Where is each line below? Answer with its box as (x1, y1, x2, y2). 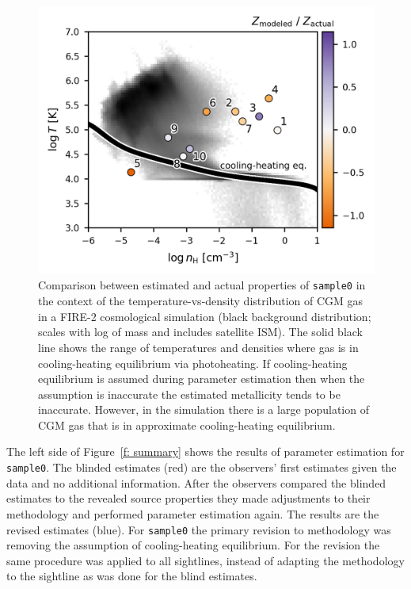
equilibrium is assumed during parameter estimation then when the (38, 370, 365, 387)
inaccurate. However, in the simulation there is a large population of (38, 401, 369, 418)
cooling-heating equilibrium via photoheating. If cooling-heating (38, 354, 348, 371)
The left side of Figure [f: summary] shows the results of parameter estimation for (6, 443, 405, 460)
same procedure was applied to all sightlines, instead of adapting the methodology (6, 552, 405, 568)
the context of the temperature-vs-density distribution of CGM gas (38, 293, 363, 309)
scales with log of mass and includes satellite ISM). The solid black (38, 323, 363, 340)
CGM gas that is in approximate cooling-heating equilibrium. (38, 416, 336, 433)
